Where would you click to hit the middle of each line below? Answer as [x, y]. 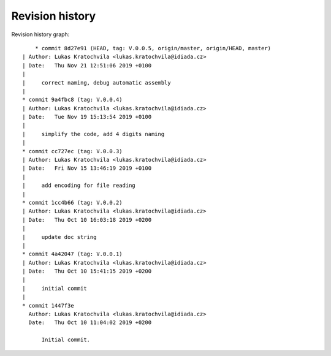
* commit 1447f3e [48, 305]
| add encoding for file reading [79, 186]
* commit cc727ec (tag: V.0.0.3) [72, 151]
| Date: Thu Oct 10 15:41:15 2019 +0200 [87, 271]
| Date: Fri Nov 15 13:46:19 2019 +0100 [87, 168]
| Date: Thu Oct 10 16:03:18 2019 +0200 [87, 220]
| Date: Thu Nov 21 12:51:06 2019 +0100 [87, 65]
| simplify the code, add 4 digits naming [93, 134]
